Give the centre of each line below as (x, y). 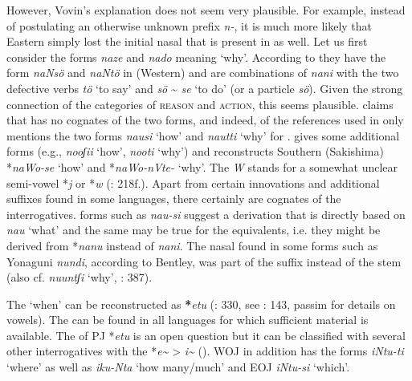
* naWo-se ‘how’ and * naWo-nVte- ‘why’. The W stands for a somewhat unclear (202, 166)
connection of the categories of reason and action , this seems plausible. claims (200, 104)
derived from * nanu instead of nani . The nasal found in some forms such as (192, 245)
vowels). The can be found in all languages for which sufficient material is (188, 320)
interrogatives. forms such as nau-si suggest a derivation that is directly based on (206, 214)
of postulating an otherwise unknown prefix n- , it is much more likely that (190, 25)
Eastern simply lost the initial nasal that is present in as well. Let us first (187, 41)
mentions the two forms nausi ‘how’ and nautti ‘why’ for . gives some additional (203, 135)
